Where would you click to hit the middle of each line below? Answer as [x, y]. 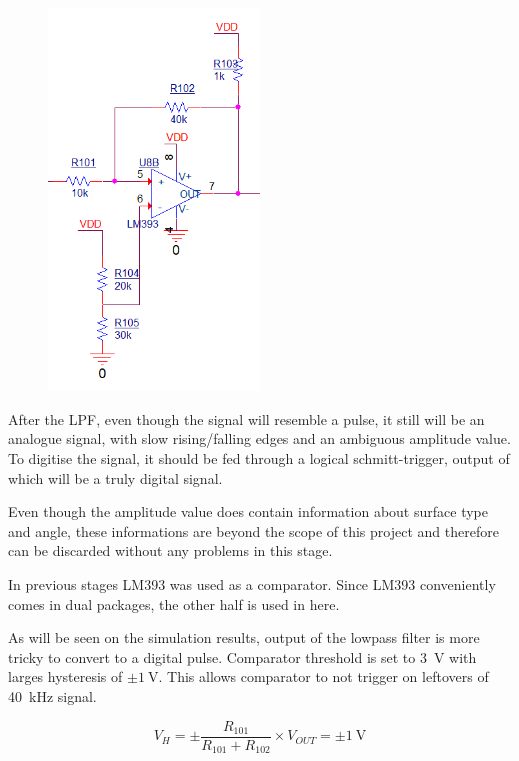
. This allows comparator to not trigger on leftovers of [323, 676]
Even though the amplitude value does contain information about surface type [248, 511]
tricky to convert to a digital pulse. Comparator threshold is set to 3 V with [242, 656]
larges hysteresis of [65, 676]
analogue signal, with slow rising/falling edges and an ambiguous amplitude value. [259, 438]
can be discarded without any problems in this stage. [170, 550]
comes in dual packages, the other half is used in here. [174, 603]
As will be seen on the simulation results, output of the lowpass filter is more [244, 637]
